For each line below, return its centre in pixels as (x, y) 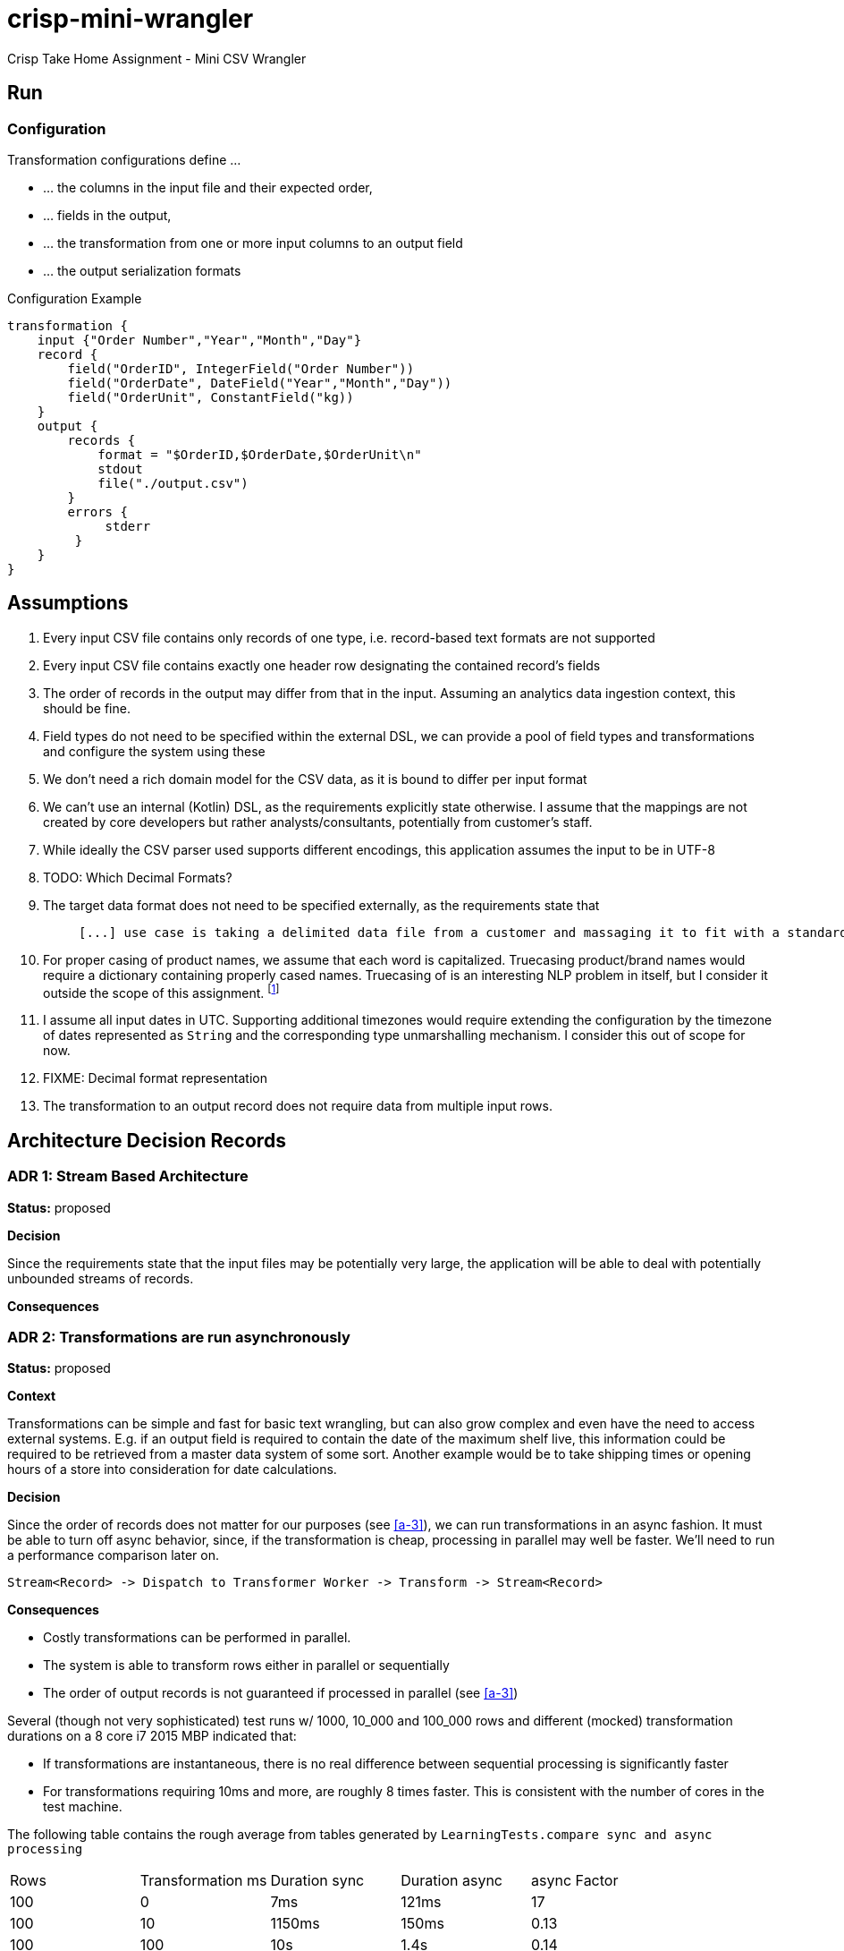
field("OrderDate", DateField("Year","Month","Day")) (260, 383)
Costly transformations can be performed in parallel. (197, 1638)
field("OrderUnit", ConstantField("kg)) (211, 397)
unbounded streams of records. (101, 1278)
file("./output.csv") (173, 483)
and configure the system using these (154, 751)
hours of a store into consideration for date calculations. (172, 1470)
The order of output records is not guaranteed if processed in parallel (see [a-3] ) (281, 1693)
